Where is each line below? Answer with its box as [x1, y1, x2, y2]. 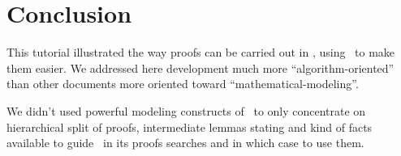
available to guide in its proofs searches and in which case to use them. [6, 134, 364, 151]
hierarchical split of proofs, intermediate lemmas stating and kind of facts [6, 118, 373, 135]
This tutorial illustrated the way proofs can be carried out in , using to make [6, 44, 395, 61]
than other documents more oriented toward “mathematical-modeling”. [6, 75, 359, 92]
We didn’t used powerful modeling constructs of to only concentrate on [6, 102, 366, 119]
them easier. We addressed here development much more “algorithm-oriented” [6, 59, 395, 76]
